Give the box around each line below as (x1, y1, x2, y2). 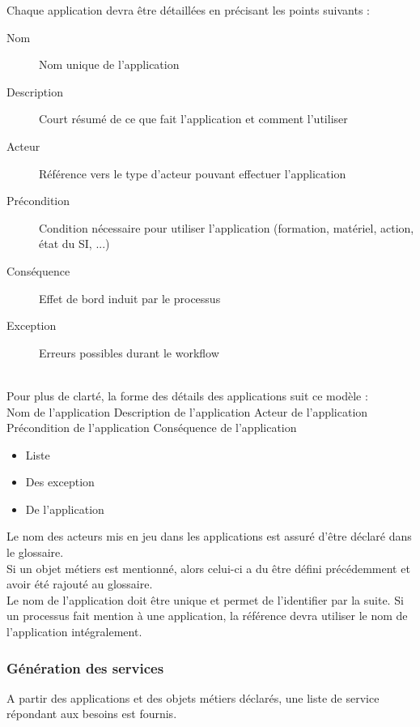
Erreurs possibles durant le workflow (39, 344, 219, 361)
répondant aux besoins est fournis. (6, 705, 177, 722)
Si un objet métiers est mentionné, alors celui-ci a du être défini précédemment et (6, 559, 410, 576)
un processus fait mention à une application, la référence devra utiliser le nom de (6, 607, 408, 624)
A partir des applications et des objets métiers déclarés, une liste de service (6, 689, 380, 706)
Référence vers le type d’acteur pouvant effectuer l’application (39, 165, 346, 182)
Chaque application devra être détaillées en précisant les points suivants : (6, 2, 370, 18)
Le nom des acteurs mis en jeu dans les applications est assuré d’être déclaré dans (6, 528, 412, 545)
